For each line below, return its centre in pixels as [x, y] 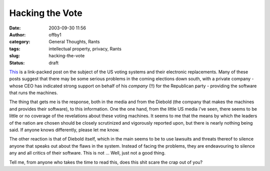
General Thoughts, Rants [74, 42]
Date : [15, 28]
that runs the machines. [33, 93]
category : [20, 42]
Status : [17, 63]
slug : [14, 56]
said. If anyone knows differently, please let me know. [64, 130]
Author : [17, 34]
